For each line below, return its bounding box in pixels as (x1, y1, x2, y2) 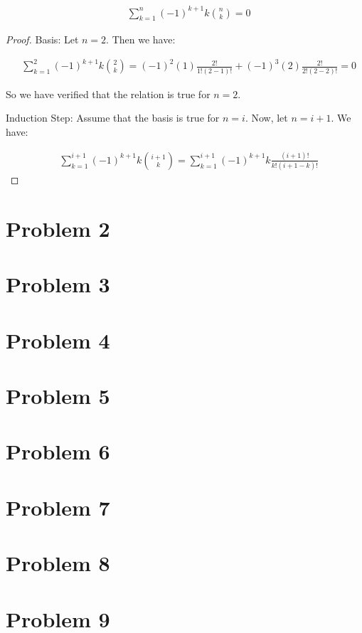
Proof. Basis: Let (6, 32, 79, 47)
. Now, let (245, 110, 288, 125)
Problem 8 (6, 548, 110, 578)
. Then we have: (106, 32, 176, 47)
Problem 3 (6, 270, 110, 299)
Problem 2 (6, 213, 110, 243)
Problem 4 (6, 325, 110, 354)
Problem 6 (6, 437, 110, 466)
